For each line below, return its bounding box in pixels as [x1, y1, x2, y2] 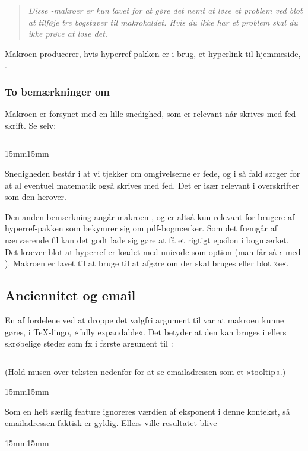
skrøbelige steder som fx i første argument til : [5, 337, 173, 350]
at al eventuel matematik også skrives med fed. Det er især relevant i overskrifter [5, 179, 299, 191]
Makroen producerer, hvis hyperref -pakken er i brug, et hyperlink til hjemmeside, [5, 47, 301, 59]
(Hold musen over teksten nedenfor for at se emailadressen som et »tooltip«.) [5, 365, 286, 377]
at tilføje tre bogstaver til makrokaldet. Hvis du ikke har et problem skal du [28, 15, 298, 28]
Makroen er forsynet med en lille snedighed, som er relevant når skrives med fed [5, 107, 296, 120]
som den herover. [5, 190, 66, 203]
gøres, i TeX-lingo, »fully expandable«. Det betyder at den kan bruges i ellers [5, 325, 287, 338]
